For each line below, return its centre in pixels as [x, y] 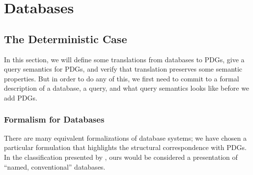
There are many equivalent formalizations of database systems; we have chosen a [126, 137]
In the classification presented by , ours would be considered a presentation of [121, 157]
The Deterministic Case [66, 38]
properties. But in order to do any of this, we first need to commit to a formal [122, 78]
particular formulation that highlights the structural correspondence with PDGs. [125, 147]
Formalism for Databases [54, 119]
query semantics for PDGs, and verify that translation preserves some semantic [123, 69]
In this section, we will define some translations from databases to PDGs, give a [124, 59]
